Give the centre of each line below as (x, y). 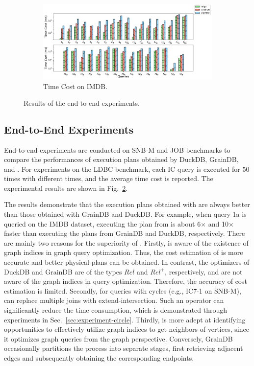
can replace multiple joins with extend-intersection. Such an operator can (114, 300)
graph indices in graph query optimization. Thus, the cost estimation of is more (124, 252)
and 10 (218, 223)
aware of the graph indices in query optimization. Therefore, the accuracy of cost (126, 281)
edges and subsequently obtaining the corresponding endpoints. (99, 357)
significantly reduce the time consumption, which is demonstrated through (116, 310)
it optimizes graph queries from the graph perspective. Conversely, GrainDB (118, 338)
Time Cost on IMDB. (76, 86)
